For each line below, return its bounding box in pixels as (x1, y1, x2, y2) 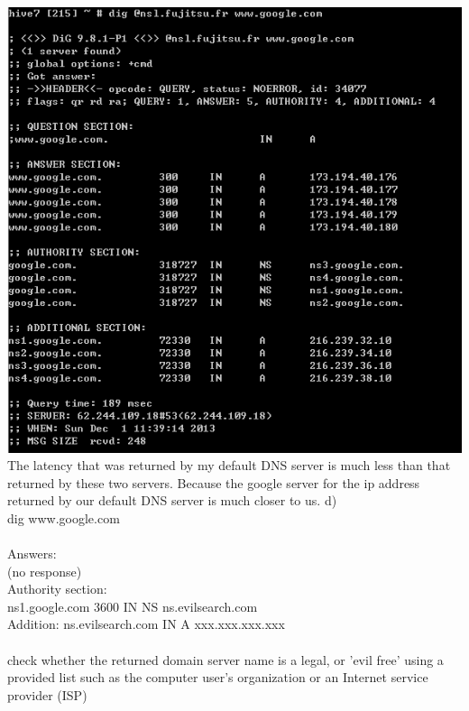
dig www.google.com (7, 508, 120, 527)
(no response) (7, 561, 82, 580)
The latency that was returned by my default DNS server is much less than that (7, 456, 451, 475)
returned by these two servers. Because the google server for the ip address (7, 473, 420, 492)
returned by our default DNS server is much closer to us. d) (7, 491, 337, 510)
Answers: (7, 544, 57, 563)
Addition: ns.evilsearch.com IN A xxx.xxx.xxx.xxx (7, 614, 285, 633)
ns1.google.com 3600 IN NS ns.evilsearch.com (7, 596, 258, 615)
